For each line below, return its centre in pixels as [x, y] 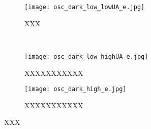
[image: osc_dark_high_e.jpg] [75, 89]
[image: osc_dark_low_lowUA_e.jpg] [85, 7]
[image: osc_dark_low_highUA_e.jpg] [86, 56]
